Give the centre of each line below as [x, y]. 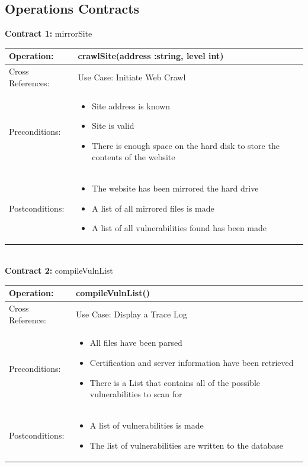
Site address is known [131, 106]
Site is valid [113, 126]
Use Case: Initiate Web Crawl [132, 77]
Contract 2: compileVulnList [59, 270]
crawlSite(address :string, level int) [151, 56]
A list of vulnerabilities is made [147, 425]
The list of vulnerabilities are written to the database [187, 445]
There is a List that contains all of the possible [175, 382]
